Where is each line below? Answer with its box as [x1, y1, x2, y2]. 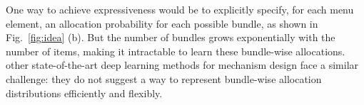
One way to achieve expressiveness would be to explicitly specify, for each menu [6, 2, 354, 16]
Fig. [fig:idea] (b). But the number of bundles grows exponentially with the [6, 30, 335, 45]
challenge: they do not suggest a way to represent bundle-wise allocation [6, 71, 322, 86]
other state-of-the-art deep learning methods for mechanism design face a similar [6, 57, 359, 72]
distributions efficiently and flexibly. [6, 85, 163, 100]
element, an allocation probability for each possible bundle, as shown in [6, 16, 318, 31]
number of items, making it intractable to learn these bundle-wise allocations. [6, 43, 345, 58]
